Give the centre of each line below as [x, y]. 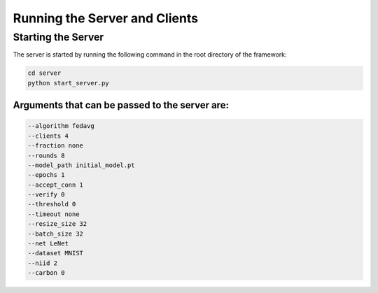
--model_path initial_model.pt [82, 165]
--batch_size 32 [56, 234]
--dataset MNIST [56, 253]
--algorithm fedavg [61, 126]
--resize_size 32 [57, 224]
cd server [44, 73]
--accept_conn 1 [56, 185]
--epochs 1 [46, 175]
